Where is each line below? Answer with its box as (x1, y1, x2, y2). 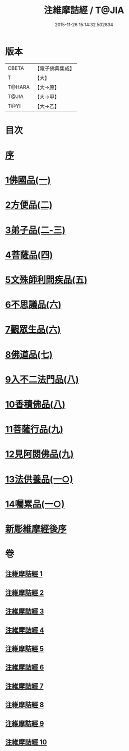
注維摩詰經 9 (5, 719, 44, 728)
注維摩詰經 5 (5, 645, 44, 653)
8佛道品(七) (5, 349, 53, 360)
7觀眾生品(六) (5, 324, 61, 335)
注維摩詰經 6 (5, 663, 44, 672)
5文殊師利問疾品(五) (5, 274, 87, 285)
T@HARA (7, 84, 30, 91)
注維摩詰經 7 (5, 682, 44, 690)
